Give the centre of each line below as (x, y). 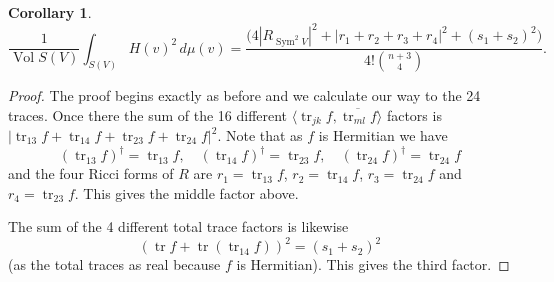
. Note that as (260, 135)
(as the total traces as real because (114, 264)
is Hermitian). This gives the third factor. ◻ (373, 264)
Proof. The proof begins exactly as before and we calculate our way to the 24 (244, 94)
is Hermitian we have (383, 135)
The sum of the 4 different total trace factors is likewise (178, 226)
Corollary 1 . (50, 12)
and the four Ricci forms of (91, 173)
